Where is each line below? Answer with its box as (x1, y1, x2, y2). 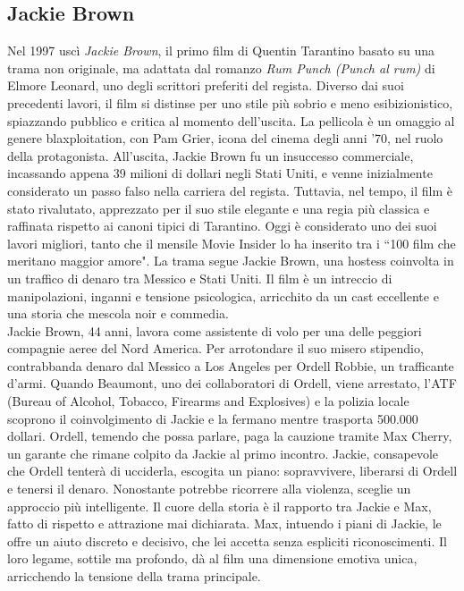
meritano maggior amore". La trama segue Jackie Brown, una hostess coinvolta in (7, 251, 454, 270)
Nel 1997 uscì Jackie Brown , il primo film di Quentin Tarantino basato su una (7, 41, 434, 60)
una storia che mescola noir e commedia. (7, 304, 229, 323)
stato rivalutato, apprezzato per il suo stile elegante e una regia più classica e (7, 198, 430, 217)
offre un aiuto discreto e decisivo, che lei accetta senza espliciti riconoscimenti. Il (7, 531, 447, 550)
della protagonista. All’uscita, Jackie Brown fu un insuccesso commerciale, (7, 146, 414, 165)
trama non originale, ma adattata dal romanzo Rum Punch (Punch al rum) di (7, 58, 435, 77)
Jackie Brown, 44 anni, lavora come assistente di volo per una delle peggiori (7, 321, 422, 340)
